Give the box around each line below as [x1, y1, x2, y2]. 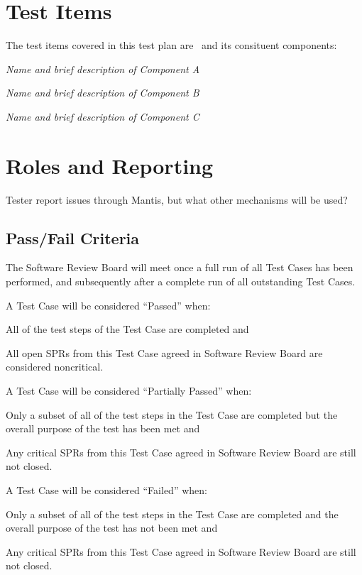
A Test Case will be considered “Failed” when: [6, 482, 207, 497]
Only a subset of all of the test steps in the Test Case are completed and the [6, 506, 339, 521]
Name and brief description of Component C [6, 109, 199, 124]
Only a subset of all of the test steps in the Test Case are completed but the [6, 407, 338, 422]
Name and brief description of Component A [6, 61, 200, 76]
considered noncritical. [6, 359, 104, 374]
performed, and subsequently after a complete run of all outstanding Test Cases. [6, 274, 356, 289]
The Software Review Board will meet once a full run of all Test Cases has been [6, 260, 353, 275]
